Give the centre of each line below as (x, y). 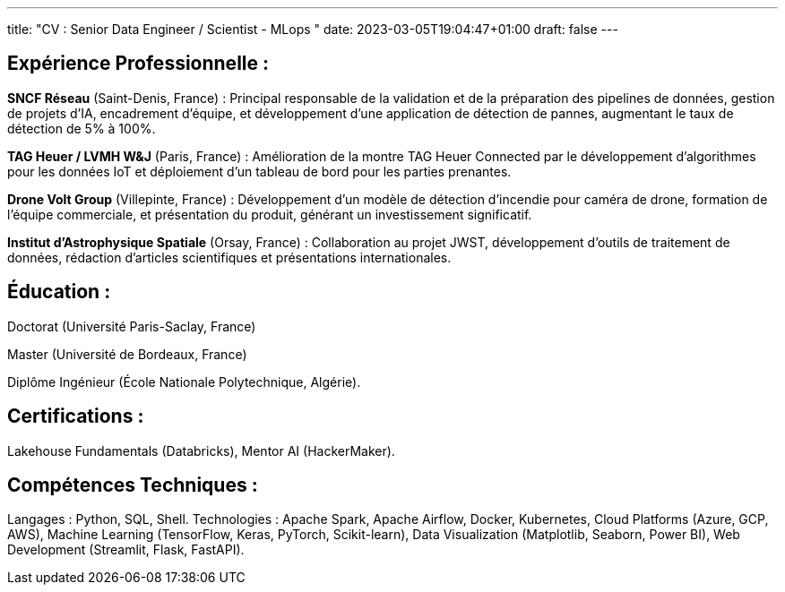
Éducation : (59, 292)
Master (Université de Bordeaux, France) (127, 354)
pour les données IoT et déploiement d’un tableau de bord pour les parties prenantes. (259, 171)
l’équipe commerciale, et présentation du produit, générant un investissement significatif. (270, 214)
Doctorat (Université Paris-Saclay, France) (132, 326)
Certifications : (76, 416)
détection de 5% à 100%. (82, 128)
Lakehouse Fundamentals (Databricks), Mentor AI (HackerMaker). (201, 450)
